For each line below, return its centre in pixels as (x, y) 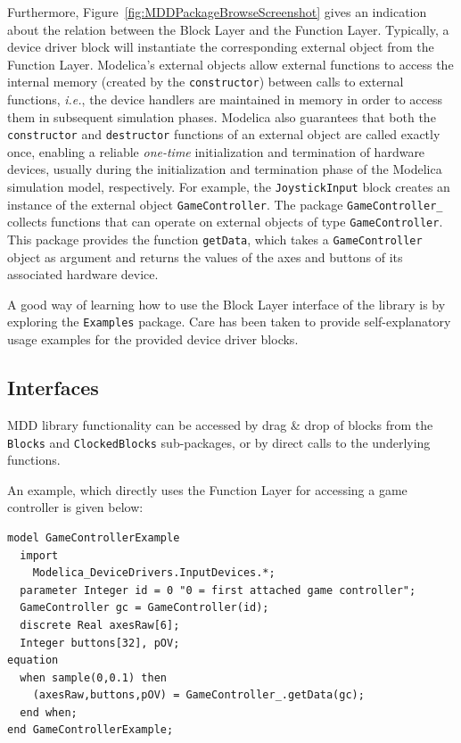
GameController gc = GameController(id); (144, 608)
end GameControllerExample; (91, 730)
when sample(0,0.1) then (93, 677)
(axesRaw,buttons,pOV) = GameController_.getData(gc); (198, 695)
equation (33, 660)
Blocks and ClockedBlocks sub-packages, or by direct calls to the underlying (219, 442)
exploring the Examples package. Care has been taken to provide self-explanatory (229, 322)
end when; (49, 712)
